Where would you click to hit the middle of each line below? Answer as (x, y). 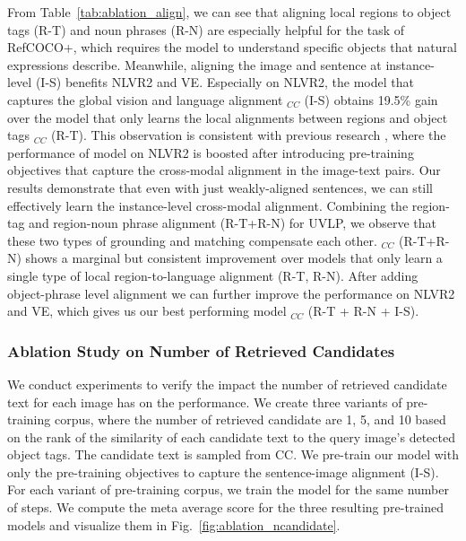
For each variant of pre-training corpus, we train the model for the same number (228, 489)
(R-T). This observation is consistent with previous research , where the (249, 135)
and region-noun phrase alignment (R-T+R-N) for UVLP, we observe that (233, 223)
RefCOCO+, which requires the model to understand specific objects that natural (232, 47)
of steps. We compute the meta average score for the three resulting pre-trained (226, 507)
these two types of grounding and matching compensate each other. (192, 240)
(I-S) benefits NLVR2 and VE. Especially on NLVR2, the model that (224, 82)
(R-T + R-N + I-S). (363, 311)
